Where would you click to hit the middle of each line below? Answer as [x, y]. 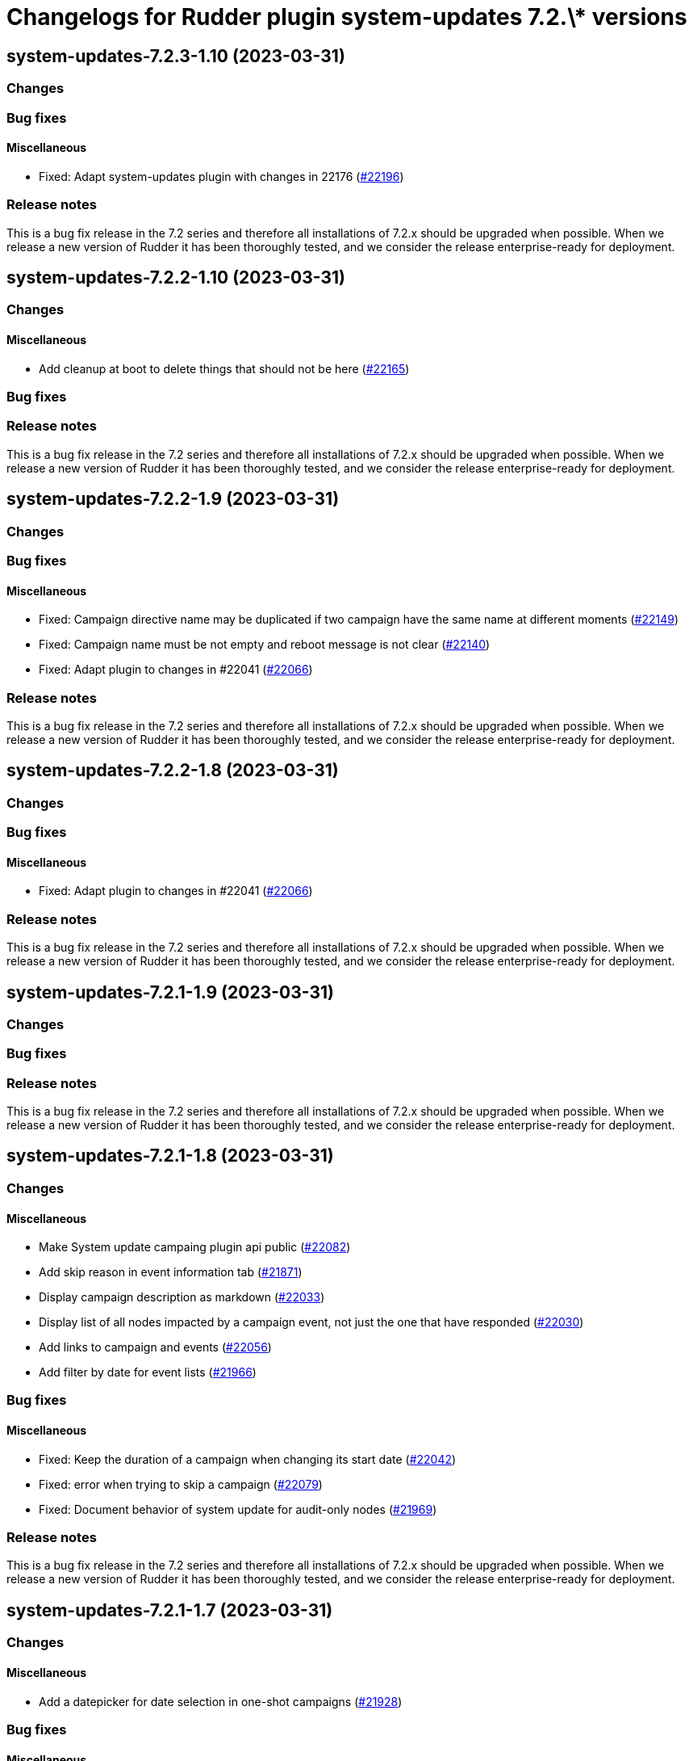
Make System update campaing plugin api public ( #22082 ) [195, 1247]
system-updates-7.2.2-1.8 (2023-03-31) [173, 771]
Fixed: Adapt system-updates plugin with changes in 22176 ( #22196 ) [221, 176]
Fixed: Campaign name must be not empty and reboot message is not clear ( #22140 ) [265, 645]
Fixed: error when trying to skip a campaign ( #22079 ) [181, 1484]
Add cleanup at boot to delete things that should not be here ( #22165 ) [224, 368]
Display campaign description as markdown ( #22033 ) [182, 1297]
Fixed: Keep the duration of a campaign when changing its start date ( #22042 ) [248, 1459]
